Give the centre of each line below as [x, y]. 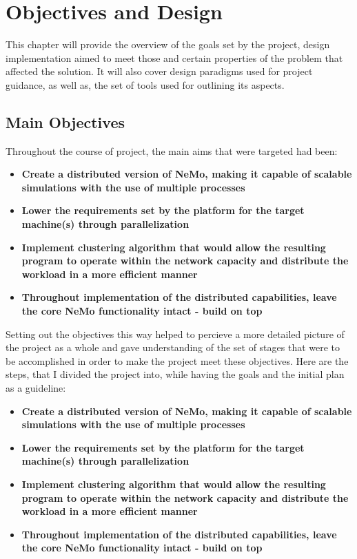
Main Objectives [65, 122]
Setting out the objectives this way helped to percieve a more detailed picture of [175, 334]
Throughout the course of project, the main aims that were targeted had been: [172, 150]
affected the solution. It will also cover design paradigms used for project [159, 71]
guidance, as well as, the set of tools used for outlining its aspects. [145, 84]
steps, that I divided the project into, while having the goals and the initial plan [175, 374]
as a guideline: [36, 388]
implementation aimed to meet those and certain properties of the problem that [174, 57]
